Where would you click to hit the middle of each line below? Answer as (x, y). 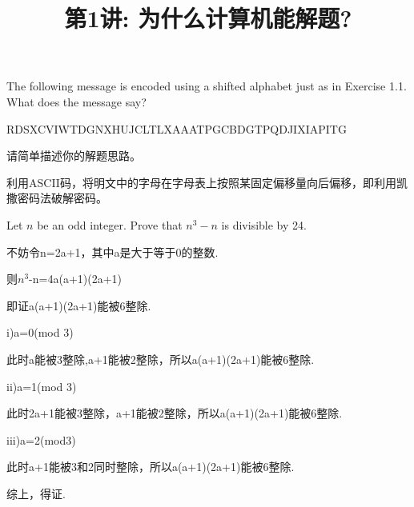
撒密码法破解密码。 (57, 198)
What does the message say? (76, 101)
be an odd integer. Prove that (110, 224)
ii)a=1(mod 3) (42, 386)
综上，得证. (36, 493)
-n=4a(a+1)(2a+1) (75, 279)
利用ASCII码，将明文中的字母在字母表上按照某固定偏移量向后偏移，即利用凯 (207, 182)
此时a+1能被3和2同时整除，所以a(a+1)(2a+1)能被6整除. (151, 467)
